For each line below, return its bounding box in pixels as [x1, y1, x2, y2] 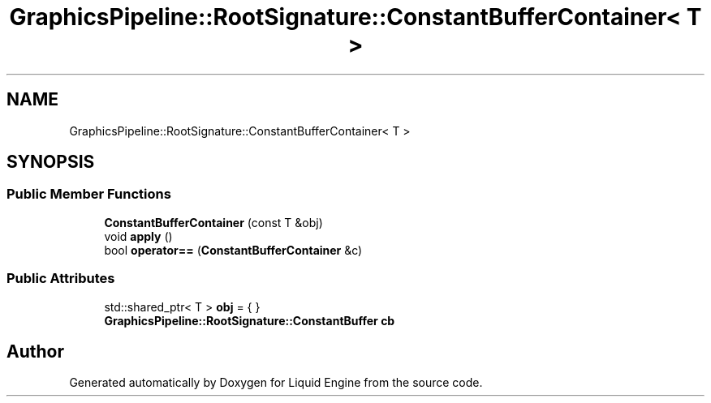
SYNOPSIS [6, 152, 95, 173]
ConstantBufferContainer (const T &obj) [104, 215, 323, 229]
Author [6, 341, 64, 362]
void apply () [104, 229, 173, 243]
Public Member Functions [6, 186, 171, 203]
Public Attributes [6, 270, 115, 287]
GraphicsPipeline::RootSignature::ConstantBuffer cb [104, 313, 395, 328]
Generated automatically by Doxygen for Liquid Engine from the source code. [69, 375, 483, 390]
